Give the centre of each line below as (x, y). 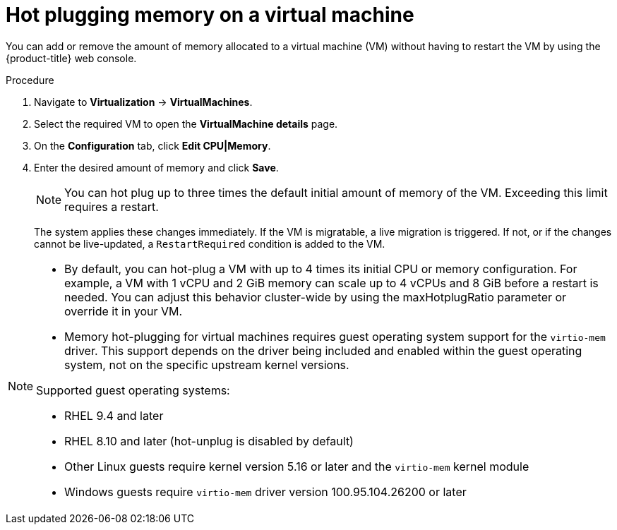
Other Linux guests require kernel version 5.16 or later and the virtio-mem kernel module (297, 466)
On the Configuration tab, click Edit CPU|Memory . (152, 145)
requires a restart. (112, 206)
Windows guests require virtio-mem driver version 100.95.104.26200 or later (265, 492)
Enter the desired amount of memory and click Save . (156, 167)
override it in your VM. (124, 311)
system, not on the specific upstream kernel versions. (207, 365)
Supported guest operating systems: (133, 390)
